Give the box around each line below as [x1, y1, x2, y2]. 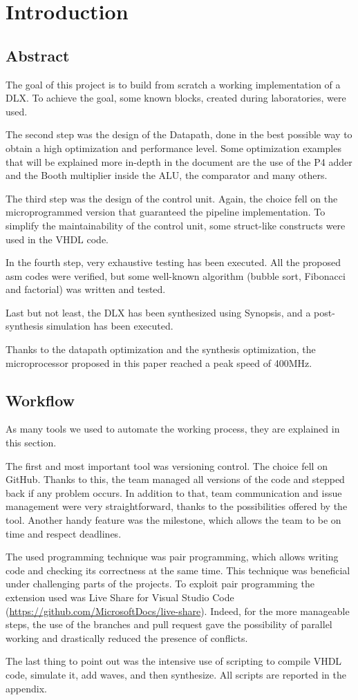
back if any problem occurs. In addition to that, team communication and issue [6, 485, 342, 500]
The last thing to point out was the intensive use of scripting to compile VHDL [6, 654, 342, 668]
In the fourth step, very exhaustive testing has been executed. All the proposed [6, 255, 341, 269]
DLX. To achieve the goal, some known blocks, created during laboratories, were [6, 91, 346, 105]
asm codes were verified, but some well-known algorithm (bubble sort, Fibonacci [6, 268, 346, 283]
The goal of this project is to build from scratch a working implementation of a [6, 77, 341, 91]
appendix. [6, 681, 47, 695]
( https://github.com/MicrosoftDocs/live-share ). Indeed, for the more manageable [6, 603, 350, 618]
